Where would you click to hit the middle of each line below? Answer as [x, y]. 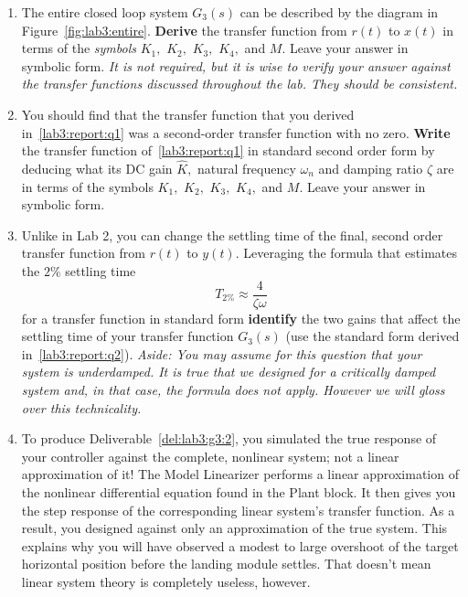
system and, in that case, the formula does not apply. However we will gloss [233, 389]
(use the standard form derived [372, 336]
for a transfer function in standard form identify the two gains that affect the [241, 318]
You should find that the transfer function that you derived [188, 114]
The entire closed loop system [105, 12]
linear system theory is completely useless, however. [166, 581]
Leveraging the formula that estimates [350, 253]
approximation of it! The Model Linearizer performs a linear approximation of [240, 474]
